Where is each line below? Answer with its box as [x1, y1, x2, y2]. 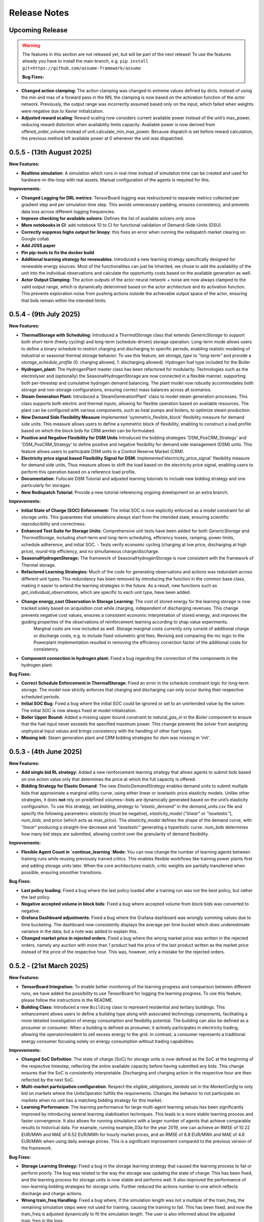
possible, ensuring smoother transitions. [21, 869, 103, 875]
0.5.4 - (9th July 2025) [9, 310, 81, 319]
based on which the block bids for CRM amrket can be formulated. [21, 428, 155, 434]
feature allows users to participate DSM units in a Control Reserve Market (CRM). [21, 448, 185, 454]
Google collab [21, 236, 49, 242]
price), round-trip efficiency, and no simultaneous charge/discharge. [21, 548, 159, 554]
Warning [22, 42, 40, 48]
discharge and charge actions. [21, 1190, 83, 1196]
